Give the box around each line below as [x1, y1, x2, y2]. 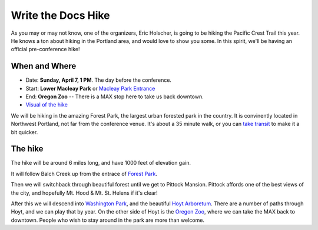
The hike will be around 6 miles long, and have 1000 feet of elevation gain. [11, 159, 191, 166]
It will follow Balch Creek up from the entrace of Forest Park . [11, 170, 157, 177]
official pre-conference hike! [11, 46, 80, 53]
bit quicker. [11, 128, 38, 135]
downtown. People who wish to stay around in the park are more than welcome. [11, 216, 204, 224]
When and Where [11, 61, 77, 71]
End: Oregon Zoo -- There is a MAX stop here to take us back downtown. [25, 93, 204, 100]
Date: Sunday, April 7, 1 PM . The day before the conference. [25, 76, 172, 84]
